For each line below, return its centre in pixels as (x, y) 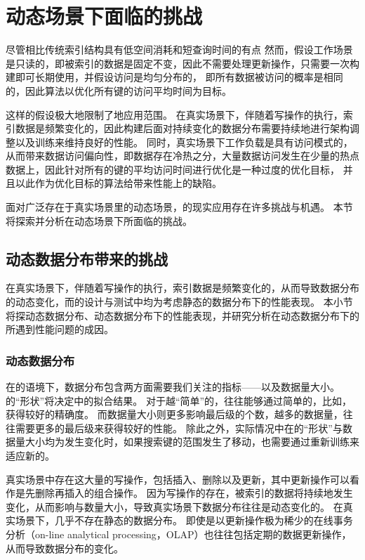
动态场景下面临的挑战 (104, 16)
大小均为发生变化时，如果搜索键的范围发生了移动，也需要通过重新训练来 (192, 442)
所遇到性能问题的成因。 (60, 329)
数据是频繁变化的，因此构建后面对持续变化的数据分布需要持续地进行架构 (182, 128)
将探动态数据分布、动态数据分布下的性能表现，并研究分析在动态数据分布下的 (182, 315)
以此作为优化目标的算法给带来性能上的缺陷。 (118, 183)
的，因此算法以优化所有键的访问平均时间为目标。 (119, 90)
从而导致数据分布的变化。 (65, 548)
